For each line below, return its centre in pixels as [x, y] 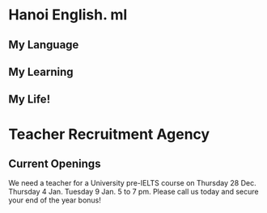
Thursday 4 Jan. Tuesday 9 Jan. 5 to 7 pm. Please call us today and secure [133, 192]
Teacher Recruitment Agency [109, 134]
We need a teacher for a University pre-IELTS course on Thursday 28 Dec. [132, 183]
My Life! [30, 100]
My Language [44, 45]
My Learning [41, 71]
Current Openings [55, 163]
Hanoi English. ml [68, 15]
